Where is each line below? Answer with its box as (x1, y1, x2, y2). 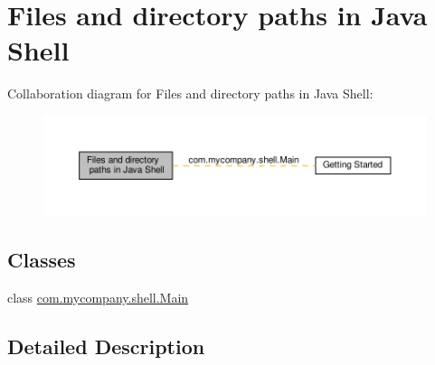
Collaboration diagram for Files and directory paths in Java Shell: (7, 84, 374, 103)
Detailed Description (7, 332, 205, 360)
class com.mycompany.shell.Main (7, 287, 189, 306)
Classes (7, 245, 76, 273)
